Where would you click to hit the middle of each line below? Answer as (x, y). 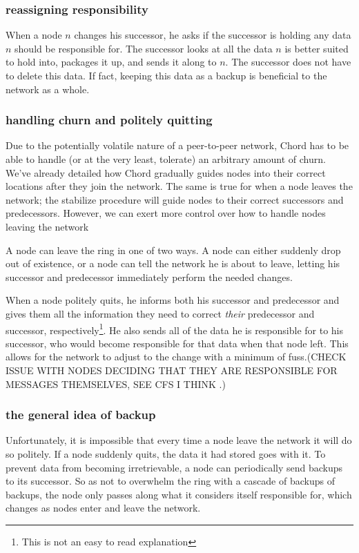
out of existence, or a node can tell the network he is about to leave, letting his (173, 263)
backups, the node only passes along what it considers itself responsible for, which (179, 494)
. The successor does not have (288, 62)
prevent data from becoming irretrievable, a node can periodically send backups (174, 467)
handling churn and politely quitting (109, 120)
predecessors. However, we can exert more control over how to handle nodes (166, 213)
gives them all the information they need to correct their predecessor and (160, 313)
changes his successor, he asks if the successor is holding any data (213, 35)
